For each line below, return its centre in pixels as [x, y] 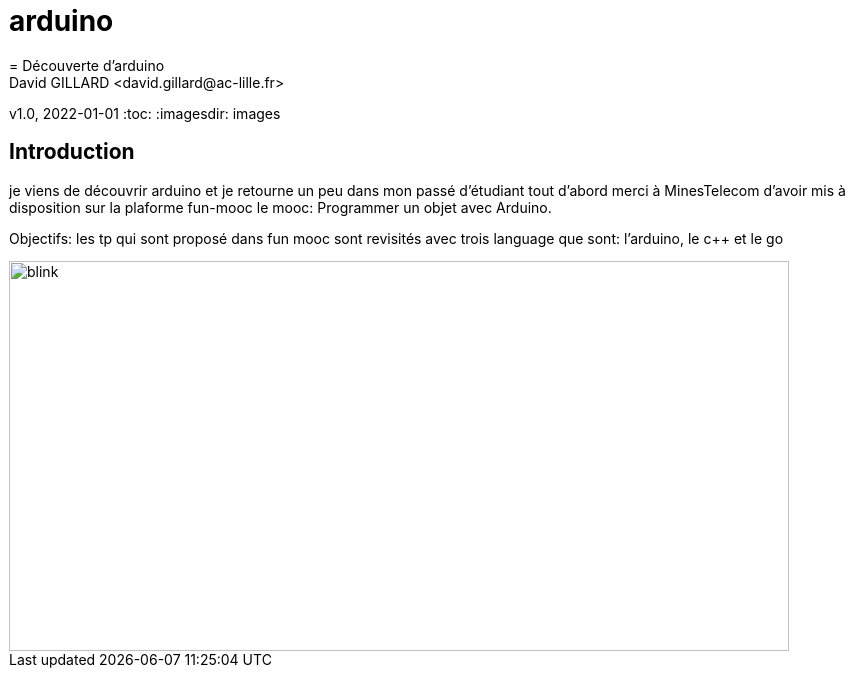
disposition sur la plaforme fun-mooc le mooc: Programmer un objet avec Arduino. [280, 207]
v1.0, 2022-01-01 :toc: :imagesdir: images [145, 113]
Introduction [72, 152]
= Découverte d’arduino [87, 65]
